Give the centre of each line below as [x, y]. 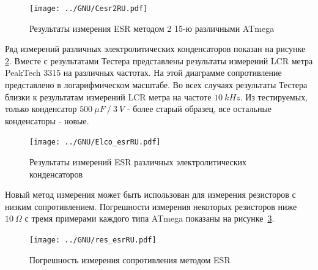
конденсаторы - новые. [47, 120]
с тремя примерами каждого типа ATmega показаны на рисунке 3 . [150, 218]
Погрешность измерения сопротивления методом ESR [130, 259]
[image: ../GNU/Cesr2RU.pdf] [89, 9]
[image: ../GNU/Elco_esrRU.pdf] [95, 142]
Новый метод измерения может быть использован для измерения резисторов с [150, 194]
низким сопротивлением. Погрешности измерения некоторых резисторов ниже [151, 206]
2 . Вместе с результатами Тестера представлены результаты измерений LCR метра [159, 60]
